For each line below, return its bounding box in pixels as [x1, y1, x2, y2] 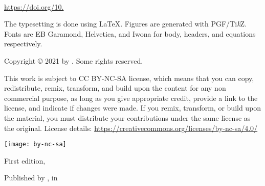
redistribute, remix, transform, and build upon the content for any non [4, 83, 226, 93]
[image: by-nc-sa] [4, 141, 67, 148]
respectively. [4, 38, 42, 49]
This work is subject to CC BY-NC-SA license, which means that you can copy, [4, 72, 254, 83]
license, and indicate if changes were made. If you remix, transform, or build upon [4, 102, 261, 113]
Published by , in [4, 172, 58, 183]
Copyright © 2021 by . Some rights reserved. [4, 55, 143, 66]
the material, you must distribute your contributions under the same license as [4, 112, 251, 123]
